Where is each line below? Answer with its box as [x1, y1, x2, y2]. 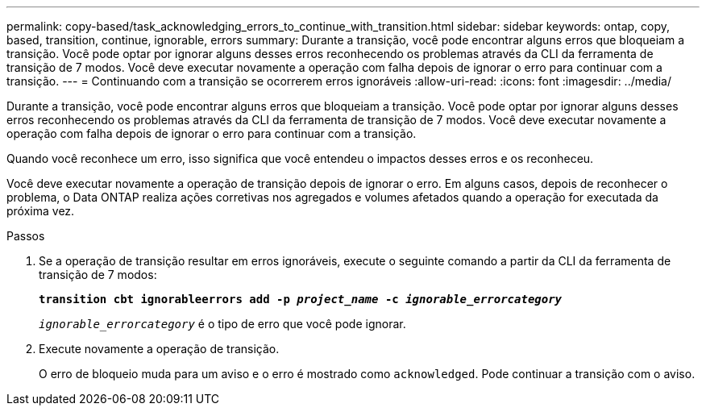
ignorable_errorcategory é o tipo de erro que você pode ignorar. [39, 317, 406, 331]
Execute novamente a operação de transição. [39, 342, 280, 356]
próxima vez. [6, 204, 75, 218]
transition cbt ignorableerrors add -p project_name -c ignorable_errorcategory [39, 293, 563, 306]
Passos [6, 229, 45, 243]
